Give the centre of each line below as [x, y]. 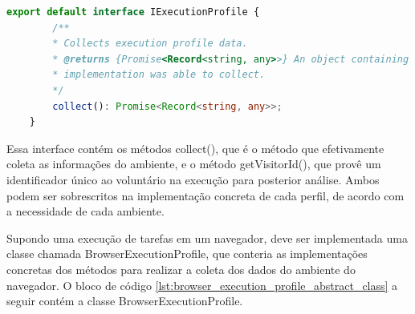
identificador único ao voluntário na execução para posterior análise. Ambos [193, 179]
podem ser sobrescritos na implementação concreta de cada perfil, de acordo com [205, 195]
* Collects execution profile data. [150, 44]
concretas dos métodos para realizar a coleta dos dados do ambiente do [181, 269]
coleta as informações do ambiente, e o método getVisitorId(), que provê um [194, 164]
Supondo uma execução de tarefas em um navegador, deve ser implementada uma [207, 238]
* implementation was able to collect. [159, 75]
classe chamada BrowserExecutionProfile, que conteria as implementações [187, 254]
